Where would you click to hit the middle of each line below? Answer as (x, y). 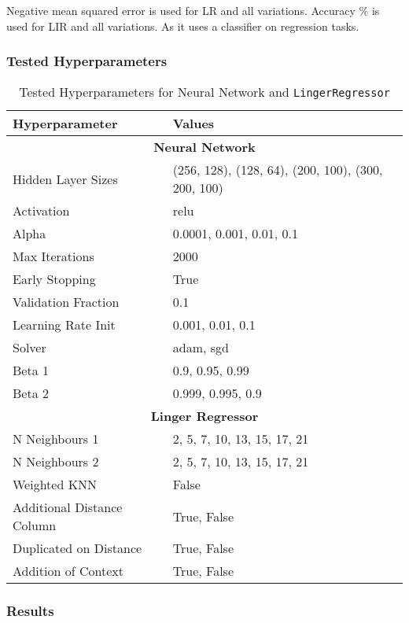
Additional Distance (68, 507)
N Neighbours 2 (56, 462)
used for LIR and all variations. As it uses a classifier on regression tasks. (183, 26)
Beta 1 (31, 370)
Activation (41, 211)
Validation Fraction (66, 302)
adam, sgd (201, 348)
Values (193, 123)
